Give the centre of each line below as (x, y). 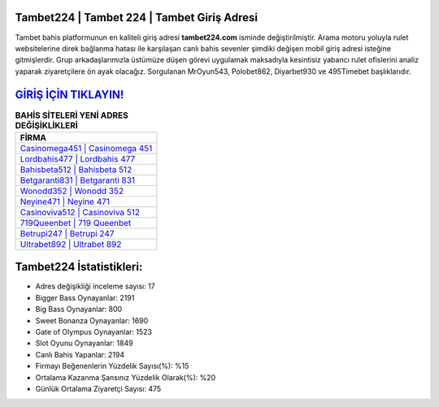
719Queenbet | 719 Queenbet (76, 223)
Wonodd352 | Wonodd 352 (72, 191)
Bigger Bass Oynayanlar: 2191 (85, 297)
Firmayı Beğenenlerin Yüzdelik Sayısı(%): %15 (112, 366)
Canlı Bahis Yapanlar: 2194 (80, 354)
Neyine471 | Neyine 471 (65, 201)
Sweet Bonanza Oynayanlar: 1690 (92, 320)
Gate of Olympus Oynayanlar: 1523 (93, 332)
